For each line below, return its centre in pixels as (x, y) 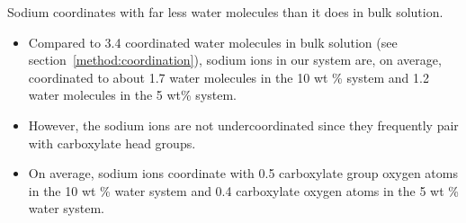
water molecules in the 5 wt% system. (133, 95)
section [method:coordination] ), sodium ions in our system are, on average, (235, 60)
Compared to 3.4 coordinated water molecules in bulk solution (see (213, 42)
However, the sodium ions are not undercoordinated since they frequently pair (243, 125)
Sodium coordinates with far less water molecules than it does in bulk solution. (225, 12)
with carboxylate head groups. (112, 143)
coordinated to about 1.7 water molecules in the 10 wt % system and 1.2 (229, 77)
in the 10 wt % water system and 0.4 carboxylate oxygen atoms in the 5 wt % (243, 190)
